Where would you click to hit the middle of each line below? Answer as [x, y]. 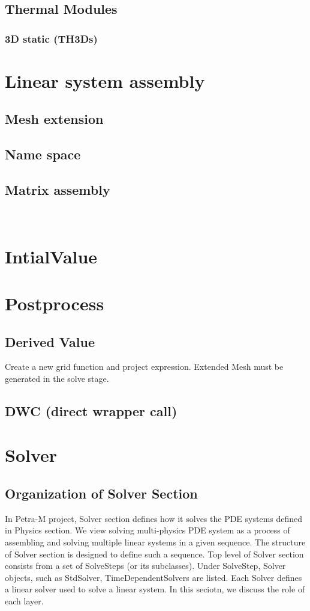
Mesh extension [54, 119]
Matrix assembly [58, 189]
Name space [43, 154]
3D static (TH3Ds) [51, 38]
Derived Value [50, 341]
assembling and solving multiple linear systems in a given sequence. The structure [155, 542]
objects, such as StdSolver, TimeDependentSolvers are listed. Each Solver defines [154, 577]
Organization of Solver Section [101, 493]
